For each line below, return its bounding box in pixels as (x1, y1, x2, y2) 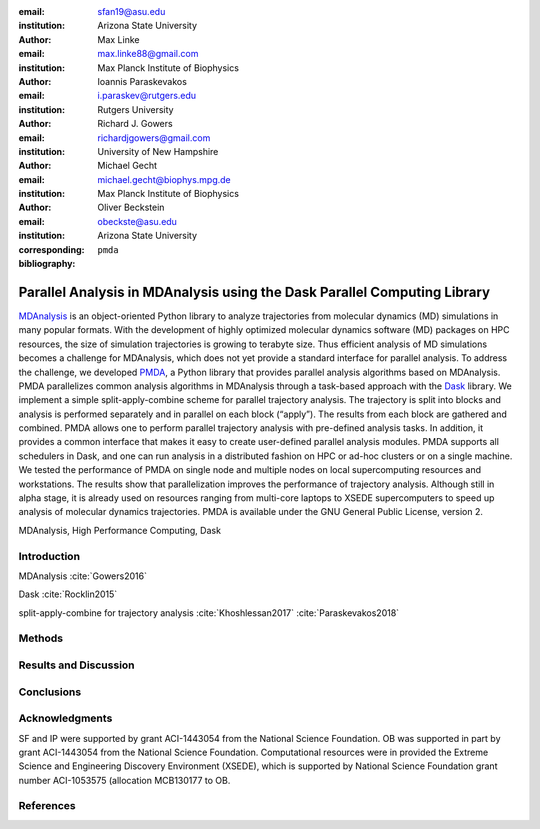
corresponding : (18, 243, 85, 255)
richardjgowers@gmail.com (97, 131, 211, 144)
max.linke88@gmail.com (97, 48, 199, 60)
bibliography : (18, 258, 76, 270)
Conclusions (18, 685, 82, 699)
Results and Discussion (18, 658, 135, 672)
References (18, 799, 76, 813)
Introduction (18, 549, 80, 563)
